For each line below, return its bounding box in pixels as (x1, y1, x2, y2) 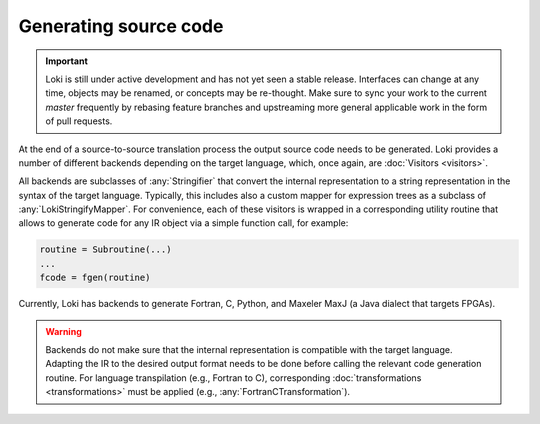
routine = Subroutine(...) (39, 244, 172, 255)
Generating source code (18, 15, 224, 37)
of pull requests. (45, 115, 113, 127)
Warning (45, 325, 82, 337)
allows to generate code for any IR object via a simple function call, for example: (18, 217, 349, 229)
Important (45, 55, 89, 67)
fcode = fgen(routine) (39, 272, 151, 284)
